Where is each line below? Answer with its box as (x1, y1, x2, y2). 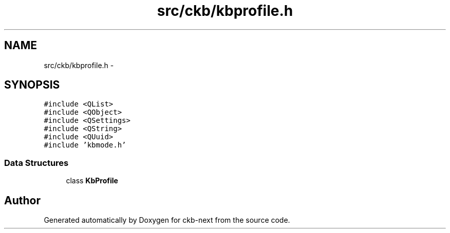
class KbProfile (66, 176, 118, 185)
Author (4, 194, 41, 207)
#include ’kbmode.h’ (44, 141, 126, 150)
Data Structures (4, 157, 69, 168)
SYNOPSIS (4, 78, 60, 92)
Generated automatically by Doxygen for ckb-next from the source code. (44, 216, 290, 225)
